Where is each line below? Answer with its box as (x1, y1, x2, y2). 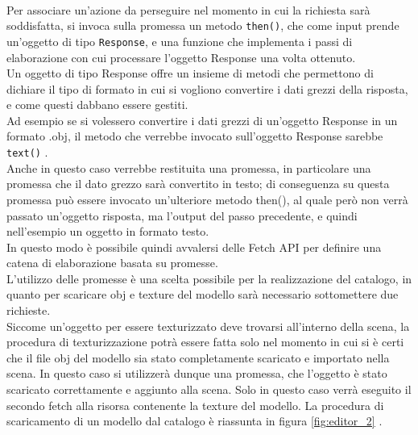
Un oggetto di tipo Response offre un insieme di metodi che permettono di (6, 65, 374, 82)
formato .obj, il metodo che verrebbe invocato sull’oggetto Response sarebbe (6, 128, 383, 144)
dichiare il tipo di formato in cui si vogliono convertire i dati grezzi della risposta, (6, 80, 408, 97)
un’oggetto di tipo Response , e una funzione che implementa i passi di (6, 32, 353, 49)
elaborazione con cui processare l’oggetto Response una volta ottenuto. (6, 48, 356, 65)
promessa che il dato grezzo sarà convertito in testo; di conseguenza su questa (6, 175, 390, 192)
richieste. (6, 302, 51, 319)
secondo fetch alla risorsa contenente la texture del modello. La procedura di (6, 396, 384, 413)
